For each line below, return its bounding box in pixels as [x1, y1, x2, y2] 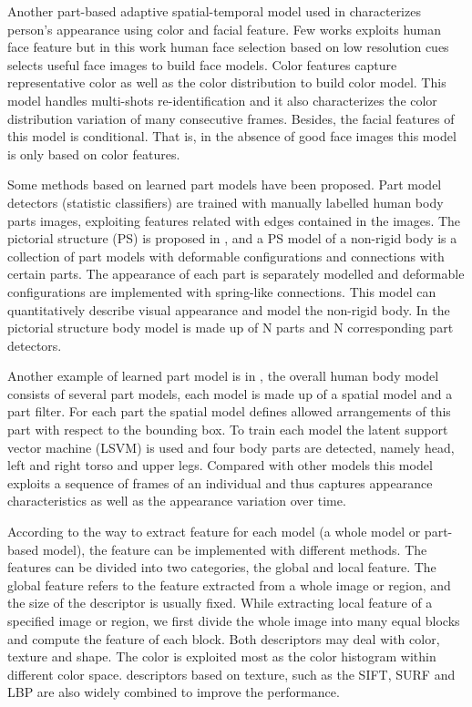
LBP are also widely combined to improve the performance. [7, 682, 340, 702]
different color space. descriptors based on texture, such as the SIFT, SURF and [7, 664, 456, 683]
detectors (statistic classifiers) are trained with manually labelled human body [7, 192, 444, 211]
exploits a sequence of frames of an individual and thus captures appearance [7, 473, 433, 492]
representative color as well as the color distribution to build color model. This [7, 73, 446, 92]
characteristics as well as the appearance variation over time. [7, 491, 346, 510]
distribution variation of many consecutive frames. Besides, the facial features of [7, 108, 455, 128]
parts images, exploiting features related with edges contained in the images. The [7, 210, 461, 230]
